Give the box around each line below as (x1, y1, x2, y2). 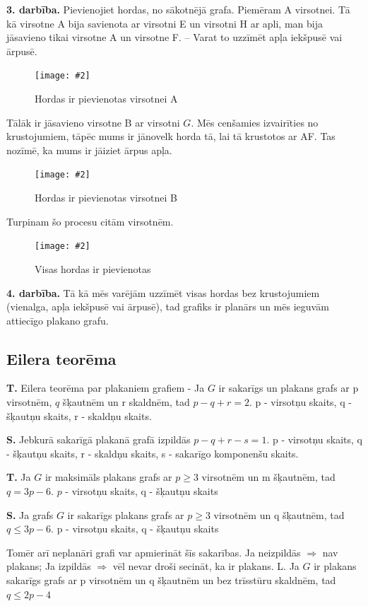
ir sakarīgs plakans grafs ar (67, 507, 184, 522)
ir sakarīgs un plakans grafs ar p (218, 380, 359, 395)
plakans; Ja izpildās (6, 559, 91, 573)
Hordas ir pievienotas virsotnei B (35, 190, 177, 205)
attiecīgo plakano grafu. (6, 313, 109, 327)
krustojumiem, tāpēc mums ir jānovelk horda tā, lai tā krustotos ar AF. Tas (6, 129, 336, 144)
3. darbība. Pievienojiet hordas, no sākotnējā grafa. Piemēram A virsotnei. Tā (6, 2, 350, 16)
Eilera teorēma (6, 347, 117, 369)
